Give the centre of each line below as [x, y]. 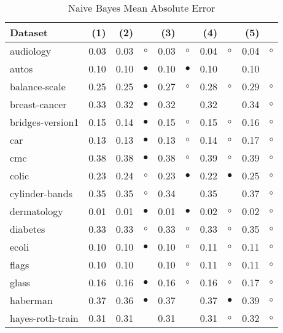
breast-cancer [38, 104]
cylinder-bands [41, 193]
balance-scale [38, 86]
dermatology [37, 211]
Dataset [29, 32]
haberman [31, 300]
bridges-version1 [45, 122]
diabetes [28, 229]
